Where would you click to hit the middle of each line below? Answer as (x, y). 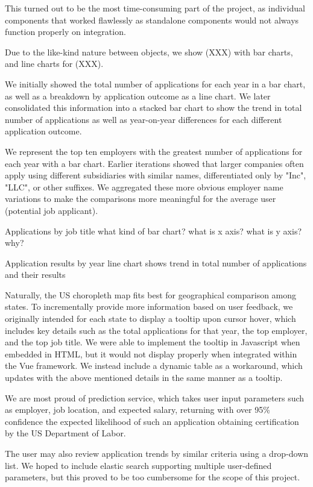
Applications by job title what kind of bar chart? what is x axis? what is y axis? (153, 231)
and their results (35, 275)
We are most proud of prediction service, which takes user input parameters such (155, 397)
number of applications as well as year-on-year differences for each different (144, 119)
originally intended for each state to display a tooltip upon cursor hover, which (150, 319)
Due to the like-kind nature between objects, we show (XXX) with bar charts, (149, 52)
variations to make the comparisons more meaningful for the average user (141, 199)
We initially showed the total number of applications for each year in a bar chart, (155, 83)
